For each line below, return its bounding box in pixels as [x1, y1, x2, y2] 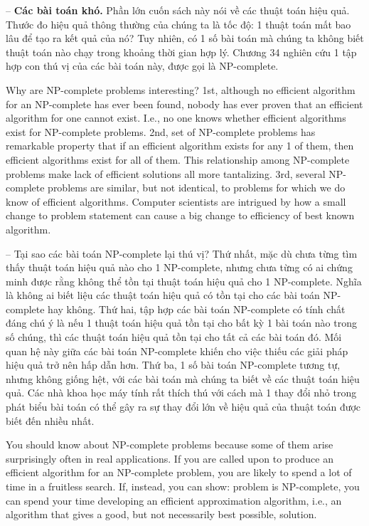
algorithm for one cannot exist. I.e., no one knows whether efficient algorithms [6, 110, 346, 125]
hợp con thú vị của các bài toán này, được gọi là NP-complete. [6, 58, 279, 73]
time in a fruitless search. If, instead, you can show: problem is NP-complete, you [6, 479, 360, 493]
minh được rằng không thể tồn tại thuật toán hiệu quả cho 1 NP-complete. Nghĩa [6, 273, 362, 288]
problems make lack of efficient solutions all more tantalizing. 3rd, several [6, 166, 326, 181]
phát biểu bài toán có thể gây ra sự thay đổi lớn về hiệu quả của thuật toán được [6, 399, 361, 414]
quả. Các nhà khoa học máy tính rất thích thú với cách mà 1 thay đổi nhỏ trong [6, 385, 357, 400]
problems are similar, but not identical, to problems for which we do [48, 180, 346, 195]
